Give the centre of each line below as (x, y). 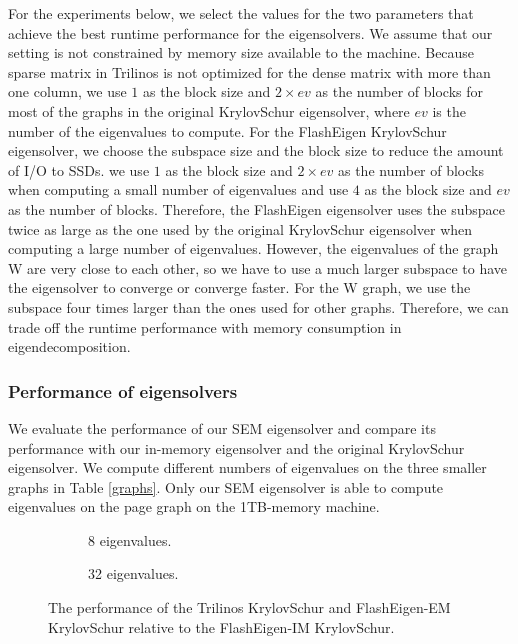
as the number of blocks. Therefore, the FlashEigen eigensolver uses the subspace (256, 208)
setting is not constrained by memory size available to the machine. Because (241, 52)
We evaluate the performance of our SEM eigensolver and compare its (222, 427)
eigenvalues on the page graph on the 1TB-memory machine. (194, 506)
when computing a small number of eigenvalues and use (178, 189)
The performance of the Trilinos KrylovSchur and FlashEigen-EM (249, 607)
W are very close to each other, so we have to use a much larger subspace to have (258, 267)
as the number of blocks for (399, 91)
